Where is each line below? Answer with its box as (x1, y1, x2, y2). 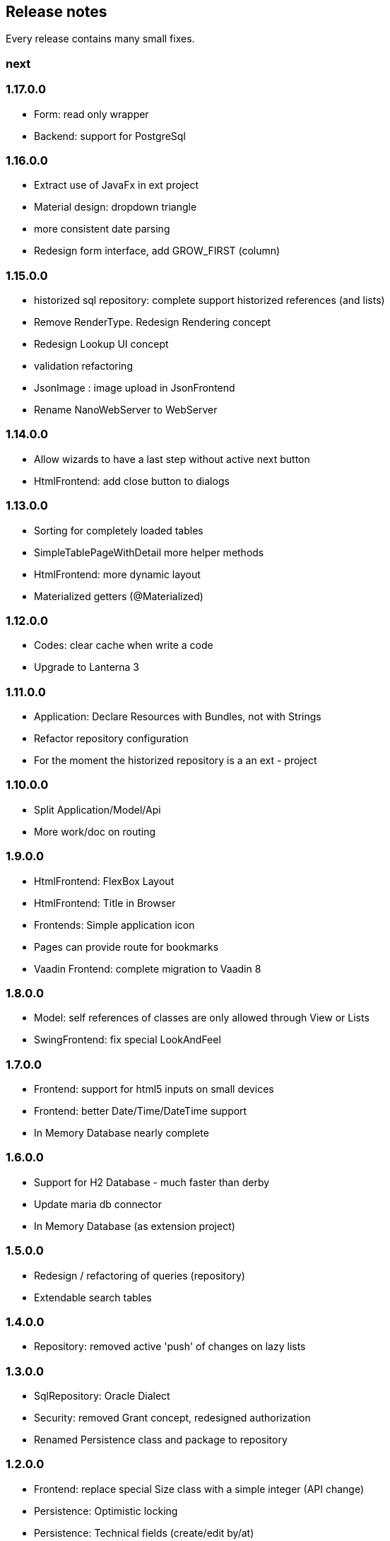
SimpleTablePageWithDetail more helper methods (34, 546, 264, 558)
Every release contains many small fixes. (6, 33, 195, 45)
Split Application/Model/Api (34, 803, 161, 816)
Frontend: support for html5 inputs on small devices (34, 1083, 274, 1096)
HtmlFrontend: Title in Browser (34, 896, 176, 909)
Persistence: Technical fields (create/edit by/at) (34, 1526, 254, 1539)
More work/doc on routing (34, 825, 156, 838)
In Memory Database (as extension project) (34, 1219, 235, 1232)
